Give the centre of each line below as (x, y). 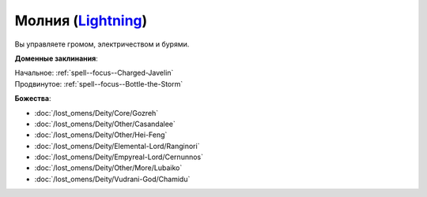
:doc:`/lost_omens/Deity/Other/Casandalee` (105, 124)
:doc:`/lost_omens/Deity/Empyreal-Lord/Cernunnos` (119, 157)
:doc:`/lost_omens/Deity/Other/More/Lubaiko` (108, 168)
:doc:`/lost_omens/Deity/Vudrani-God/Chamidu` (112, 179)
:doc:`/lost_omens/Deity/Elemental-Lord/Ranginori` (117, 146)
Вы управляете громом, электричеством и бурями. (102, 44)
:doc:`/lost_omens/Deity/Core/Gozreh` (96, 113)
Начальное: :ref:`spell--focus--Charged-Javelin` (94, 73)
